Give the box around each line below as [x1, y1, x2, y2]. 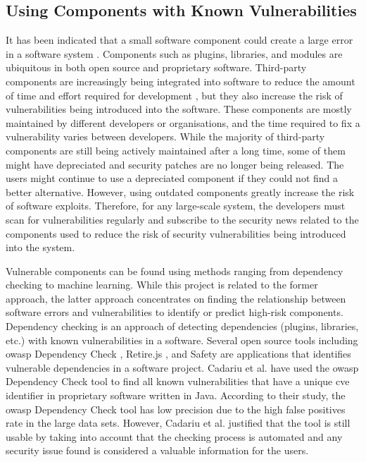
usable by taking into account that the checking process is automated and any [6, 429, 343, 444]
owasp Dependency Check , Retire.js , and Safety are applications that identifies [6, 346, 351, 361]
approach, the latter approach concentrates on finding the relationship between [6, 291, 346, 305]
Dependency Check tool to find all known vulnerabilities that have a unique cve [6, 374, 350, 389]
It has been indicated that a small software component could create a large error [6, 32, 353, 47]
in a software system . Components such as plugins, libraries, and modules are [6, 46, 343, 61]
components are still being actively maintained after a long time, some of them [6, 142, 346, 157]
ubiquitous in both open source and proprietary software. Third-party [6, 60, 307, 75]
